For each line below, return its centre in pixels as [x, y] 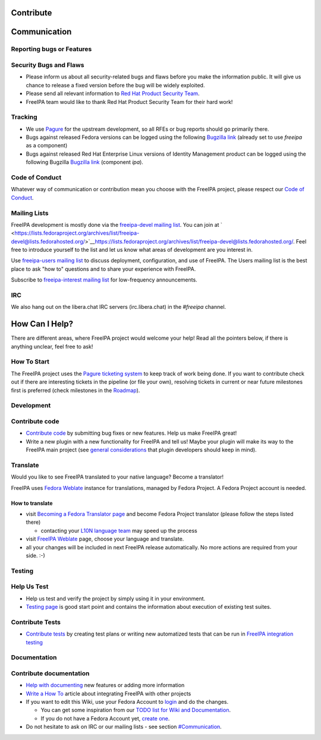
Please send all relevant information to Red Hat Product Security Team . [113, 94]
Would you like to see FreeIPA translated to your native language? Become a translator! [117, 477]
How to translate [32, 503]
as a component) [47, 146]
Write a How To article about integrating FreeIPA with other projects [108, 693]
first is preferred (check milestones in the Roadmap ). [75, 390]
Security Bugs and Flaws [48, 65]
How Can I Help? [42, 324]
